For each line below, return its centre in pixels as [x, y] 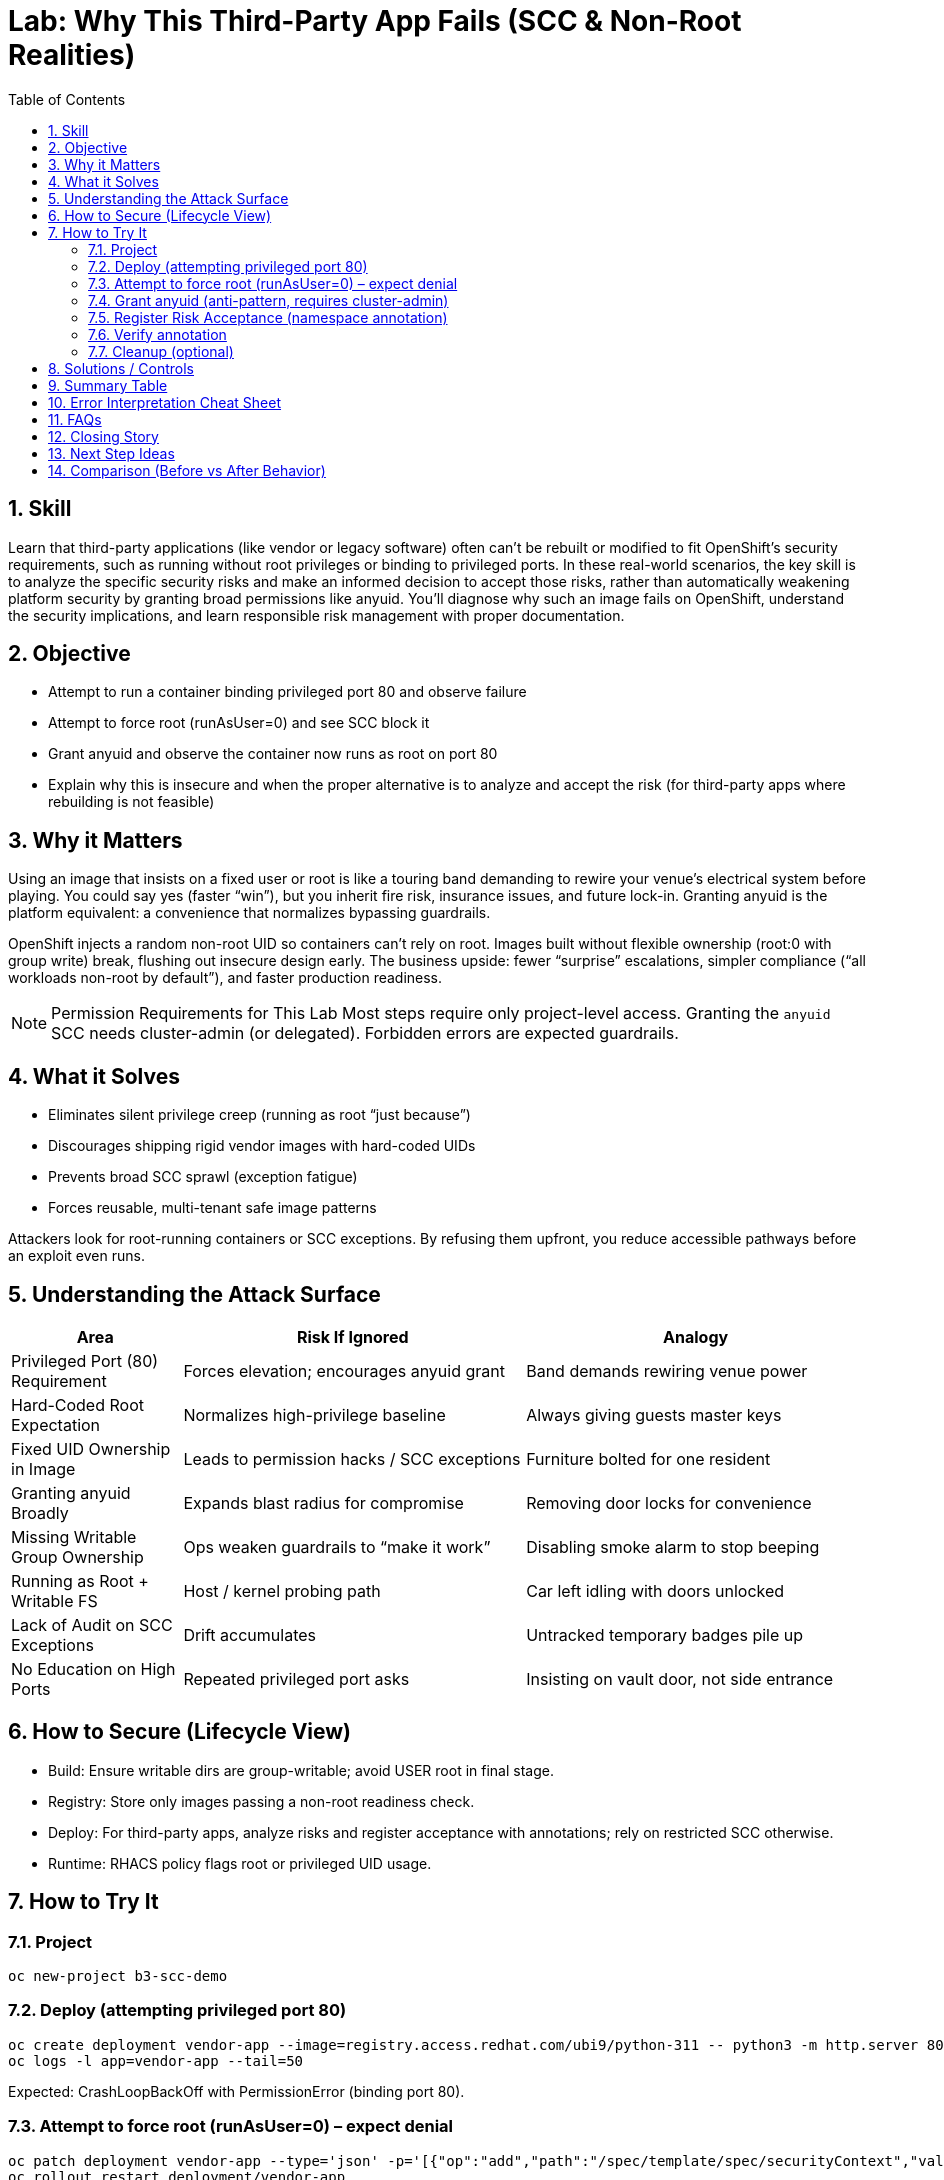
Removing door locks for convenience [669, 1502]
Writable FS [54, 1600]
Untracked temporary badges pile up [665, 1634]
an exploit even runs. [76, 1256]
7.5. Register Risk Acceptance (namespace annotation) [268, 317]
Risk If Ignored [352, 1336]
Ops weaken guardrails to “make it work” [337, 1546]
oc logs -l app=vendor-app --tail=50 [156, 2060]
